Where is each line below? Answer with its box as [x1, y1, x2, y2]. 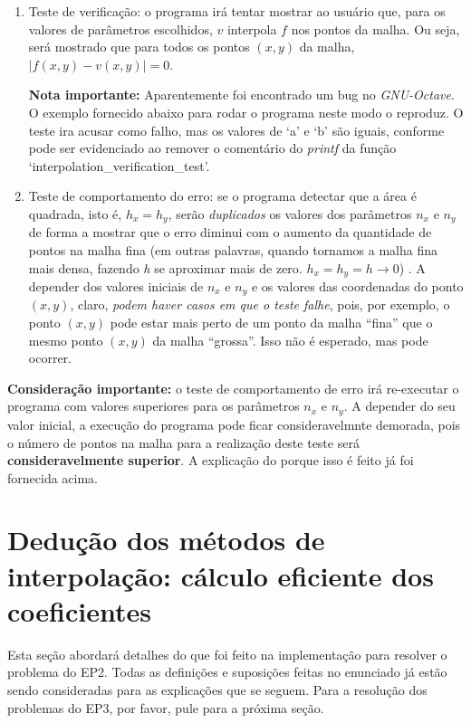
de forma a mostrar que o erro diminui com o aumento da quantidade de [28, 223, 432, 242]
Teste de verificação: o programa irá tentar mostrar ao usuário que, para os [28, 2, 446, 20]
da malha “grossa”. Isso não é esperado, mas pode [152, 330, 428, 349]
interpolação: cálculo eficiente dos [7, 557, 434, 594]
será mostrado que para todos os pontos [28, 37, 250, 56]
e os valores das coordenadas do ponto [251, 277, 464, 296]
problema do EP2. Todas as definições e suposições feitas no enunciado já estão [7, 662, 447, 681]
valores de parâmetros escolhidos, [28, 19, 213, 38]
